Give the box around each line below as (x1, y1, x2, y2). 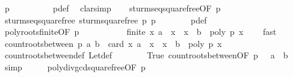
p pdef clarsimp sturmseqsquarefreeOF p (4, 2, 221, 14)
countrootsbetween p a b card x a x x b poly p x (4, 37, 222, 49)
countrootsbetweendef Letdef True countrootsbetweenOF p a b (4, 49, 288, 61)
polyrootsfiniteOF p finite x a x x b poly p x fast (4, 25, 277, 38)
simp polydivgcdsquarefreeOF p (4, 60, 146, 73)
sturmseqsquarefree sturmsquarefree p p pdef (4, 13, 207, 26)
